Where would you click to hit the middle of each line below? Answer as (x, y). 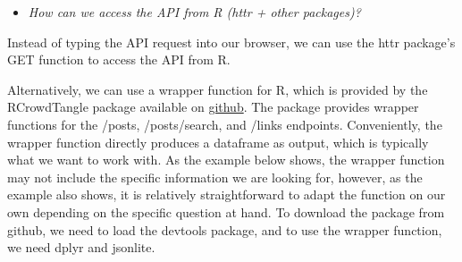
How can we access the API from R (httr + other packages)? (194, 12)
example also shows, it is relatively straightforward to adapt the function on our (227, 194)
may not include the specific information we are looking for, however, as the (215, 177)
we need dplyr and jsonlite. (81, 247)
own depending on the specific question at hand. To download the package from (226, 211)
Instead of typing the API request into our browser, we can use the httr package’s (231, 42)
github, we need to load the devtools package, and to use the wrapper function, (225, 229)
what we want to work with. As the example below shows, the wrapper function (226, 160)
